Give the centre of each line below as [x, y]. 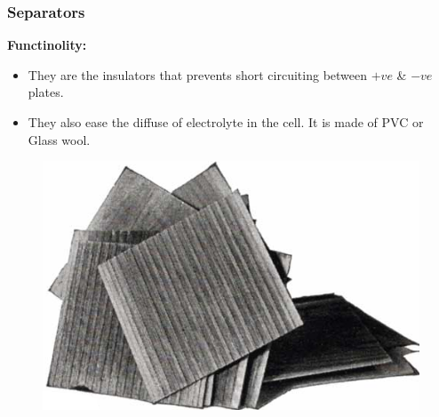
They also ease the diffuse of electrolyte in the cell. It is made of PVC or [226, 122]
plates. [46, 92]
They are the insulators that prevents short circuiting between [198, 74]
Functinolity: [47, 45]
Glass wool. [59, 139]
